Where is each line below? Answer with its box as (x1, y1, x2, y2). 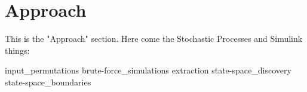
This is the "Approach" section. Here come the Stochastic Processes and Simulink (5, 32, 303, 45)
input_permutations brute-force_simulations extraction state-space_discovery (5, 64, 291, 76)
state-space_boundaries (5, 75, 91, 88)
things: (5, 44, 30, 56)
